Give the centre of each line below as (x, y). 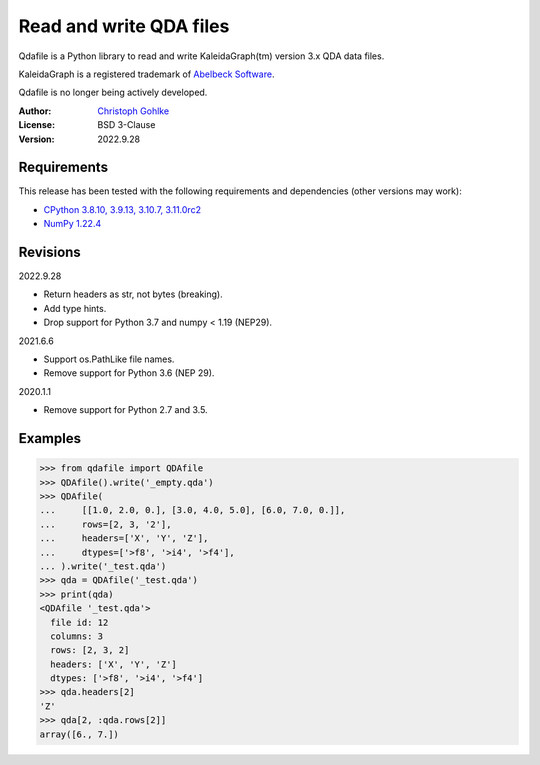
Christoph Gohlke (133, 111)
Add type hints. (75, 308)
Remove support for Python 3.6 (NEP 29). (129, 373)
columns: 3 (77, 636)
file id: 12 (79, 622)
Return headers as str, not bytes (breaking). (133, 294)
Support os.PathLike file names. (109, 359)
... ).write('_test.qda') (103, 566)
